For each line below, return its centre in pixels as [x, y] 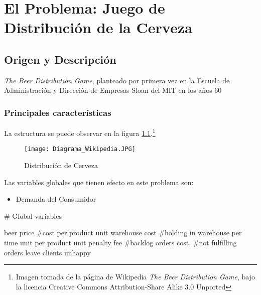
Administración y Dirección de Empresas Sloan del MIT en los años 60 [113, 90]
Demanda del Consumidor [56, 199]
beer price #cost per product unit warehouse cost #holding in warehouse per [123, 233]
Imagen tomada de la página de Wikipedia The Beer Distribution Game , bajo [135, 277]
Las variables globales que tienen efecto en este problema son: [99, 182]
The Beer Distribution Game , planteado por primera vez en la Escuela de [117, 80]
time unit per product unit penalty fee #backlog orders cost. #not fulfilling [120, 243]
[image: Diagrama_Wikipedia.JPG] [80, 149]
